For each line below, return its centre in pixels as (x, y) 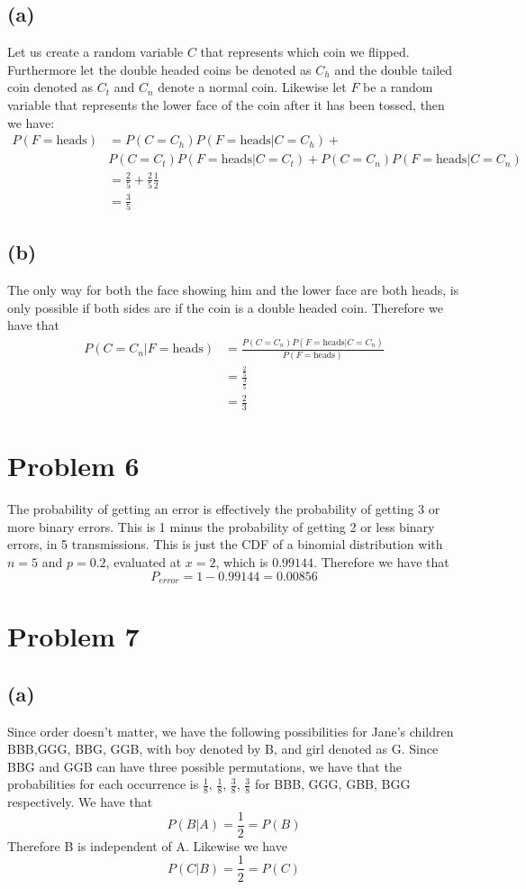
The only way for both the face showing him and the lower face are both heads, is (233, 290)
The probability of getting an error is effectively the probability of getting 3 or (224, 509)
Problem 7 (73, 636)
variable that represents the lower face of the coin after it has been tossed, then (226, 104)
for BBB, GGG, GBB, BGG (332, 784)
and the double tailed (394, 69)
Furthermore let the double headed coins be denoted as (159, 69)
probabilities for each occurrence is (103, 784)
